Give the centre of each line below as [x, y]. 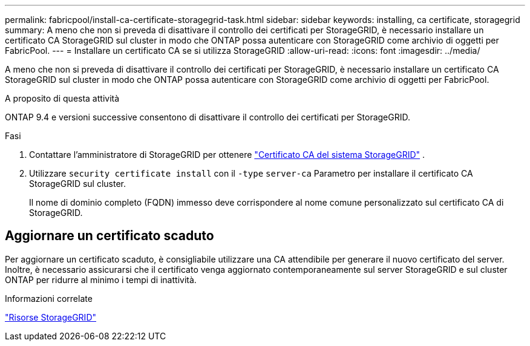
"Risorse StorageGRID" [51, 317]
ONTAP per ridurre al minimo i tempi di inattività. [101, 279]
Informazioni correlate [49, 298]
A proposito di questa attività [62, 98]
